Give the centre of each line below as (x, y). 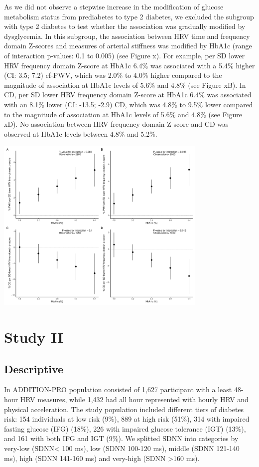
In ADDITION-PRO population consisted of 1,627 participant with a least (118, 389)
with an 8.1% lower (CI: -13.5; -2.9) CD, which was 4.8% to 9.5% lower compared (129, 104)
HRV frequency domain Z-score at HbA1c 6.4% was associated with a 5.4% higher (129, 65)
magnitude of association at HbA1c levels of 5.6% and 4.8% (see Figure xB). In (125, 85)
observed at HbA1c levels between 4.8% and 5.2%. (81, 133)
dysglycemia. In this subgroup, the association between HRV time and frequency (127, 36)
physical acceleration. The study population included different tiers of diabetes (124, 409)
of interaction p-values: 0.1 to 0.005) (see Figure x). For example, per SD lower (125, 55)
